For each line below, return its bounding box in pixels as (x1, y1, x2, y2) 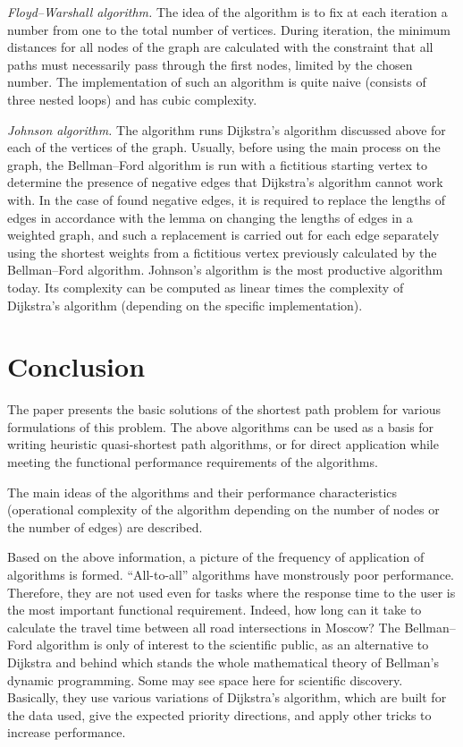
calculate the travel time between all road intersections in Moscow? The (7, 617, 400, 636)
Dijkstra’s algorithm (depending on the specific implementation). (7, 295, 363, 314)
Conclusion (7, 348, 146, 385)
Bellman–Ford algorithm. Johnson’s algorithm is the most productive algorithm (7, 260, 443, 279)
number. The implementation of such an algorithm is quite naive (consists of (7, 72, 426, 91)
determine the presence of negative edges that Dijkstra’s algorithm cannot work (7, 173, 443, 191)
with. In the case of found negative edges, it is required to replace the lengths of (7, 190, 446, 208)
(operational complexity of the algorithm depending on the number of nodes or (7, 500, 440, 519)
